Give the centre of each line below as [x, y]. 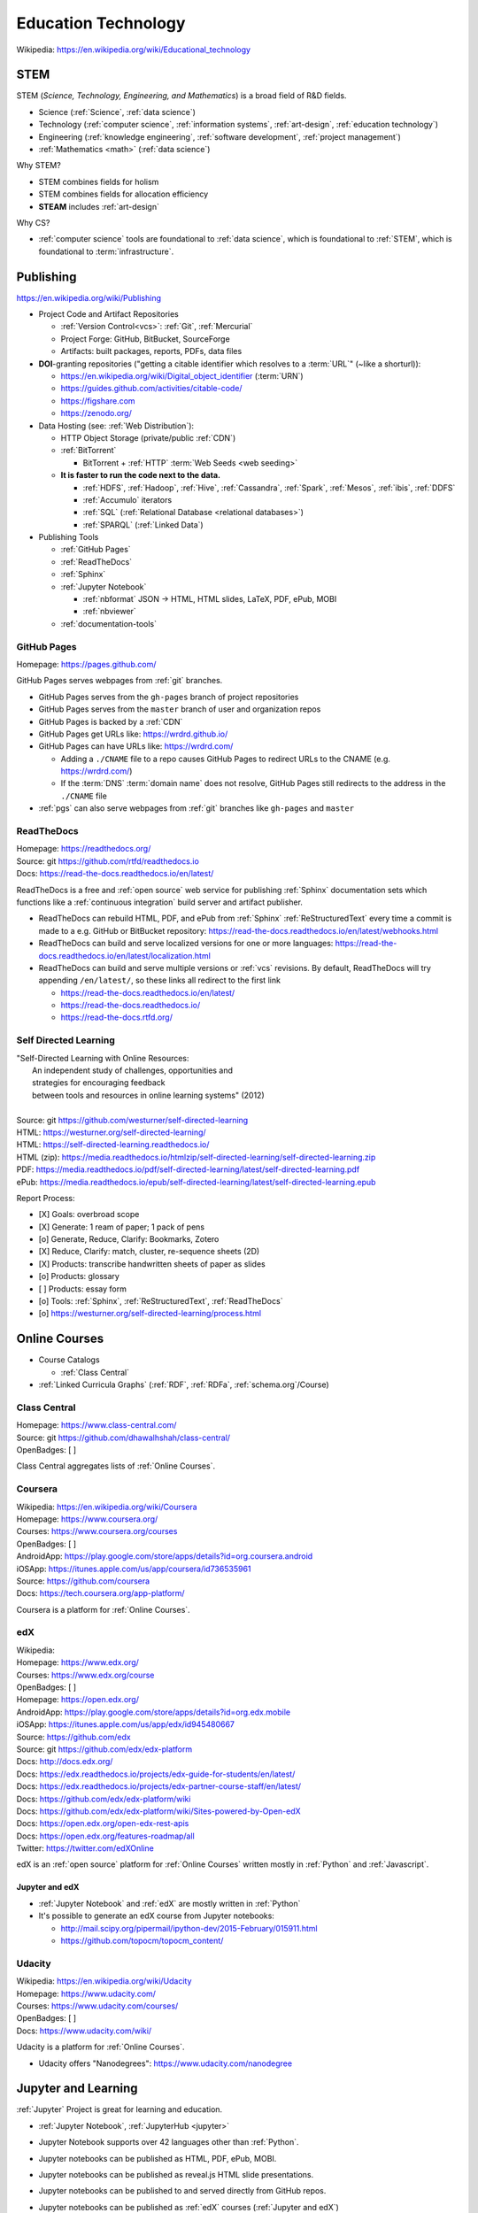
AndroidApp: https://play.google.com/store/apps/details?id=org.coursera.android [165, 1556]
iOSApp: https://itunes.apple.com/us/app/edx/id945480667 [125, 1724]
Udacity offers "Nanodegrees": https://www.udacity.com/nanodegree [165, 2063]
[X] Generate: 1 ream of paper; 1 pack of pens [122, 1227]
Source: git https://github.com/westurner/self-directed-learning [132, 1120]
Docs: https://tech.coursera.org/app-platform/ [100, 1593]
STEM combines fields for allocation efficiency [123, 194]
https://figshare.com [98, 401]
